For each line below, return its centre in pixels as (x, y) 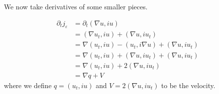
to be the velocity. (188, 85)
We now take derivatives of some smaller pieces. (76, 6)
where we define (28, 85)
